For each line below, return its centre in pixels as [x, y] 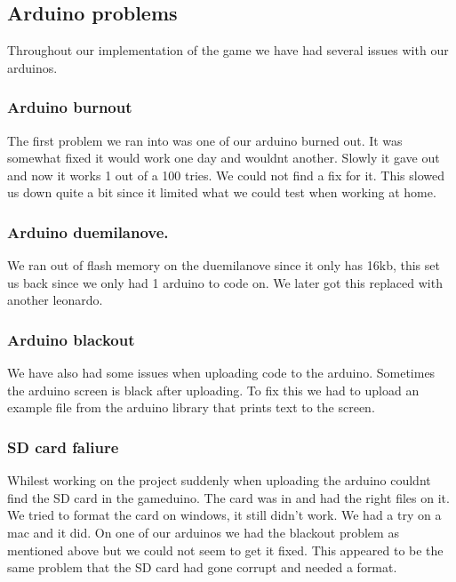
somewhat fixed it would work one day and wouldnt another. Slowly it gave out [224, 158]
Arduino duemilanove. [88, 231]
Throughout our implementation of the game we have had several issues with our [228, 50]
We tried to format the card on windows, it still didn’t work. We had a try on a [224, 515]
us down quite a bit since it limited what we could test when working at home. [222, 192]
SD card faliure [63, 446]
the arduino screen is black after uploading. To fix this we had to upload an [213, 390]
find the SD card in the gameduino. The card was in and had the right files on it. [228, 497]
